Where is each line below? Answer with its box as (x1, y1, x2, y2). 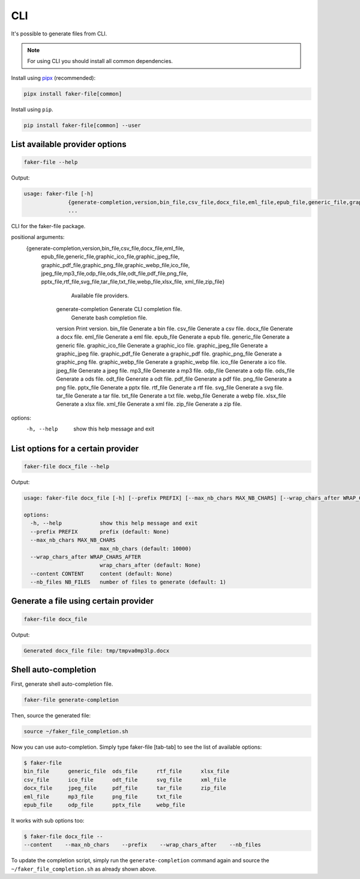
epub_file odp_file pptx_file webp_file (23, 802, 185, 809)
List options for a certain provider (11, 444, 139, 454)
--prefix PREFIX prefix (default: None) (30, 528, 170, 535)
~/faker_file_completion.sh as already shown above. (11, 865, 157, 872)
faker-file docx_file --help (23, 463, 110, 470)
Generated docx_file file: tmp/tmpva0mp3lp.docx (23, 647, 170, 654)
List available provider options (11, 139, 127, 150)
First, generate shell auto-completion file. (11, 680, 113, 687)
